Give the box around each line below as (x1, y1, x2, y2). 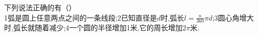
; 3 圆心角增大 (212, 12, 254, 23)
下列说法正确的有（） (4, 2, 76, 12)
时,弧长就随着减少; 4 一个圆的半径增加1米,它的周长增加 (4, 22, 183, 33)
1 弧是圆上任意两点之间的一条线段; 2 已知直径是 (4, 12, 157, 23)
